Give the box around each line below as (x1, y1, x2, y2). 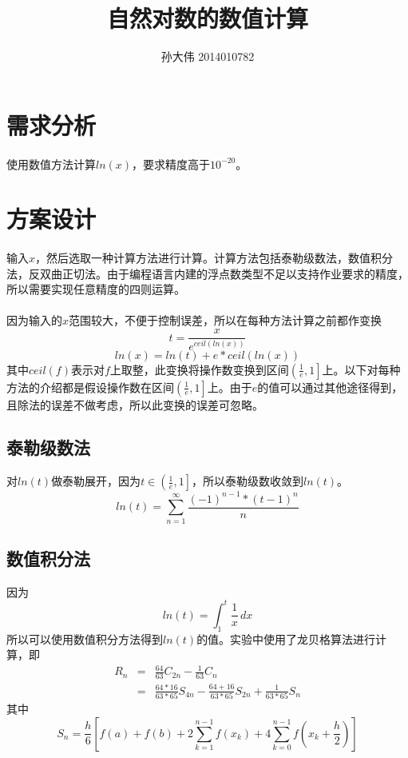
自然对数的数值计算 (106, 2, 308, 34)
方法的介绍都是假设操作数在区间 (6, 378, 174, 395)
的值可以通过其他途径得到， (257, 378, 403, 395)
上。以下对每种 (322, 361, 401, 377)
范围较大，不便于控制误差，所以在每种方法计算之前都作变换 (69, 312, 382, 329)
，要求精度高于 (132, 155, 211, 172)
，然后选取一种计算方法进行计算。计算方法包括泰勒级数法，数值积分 (35, 249, 394, 266)
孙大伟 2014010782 (160, 48, 255, 65)
